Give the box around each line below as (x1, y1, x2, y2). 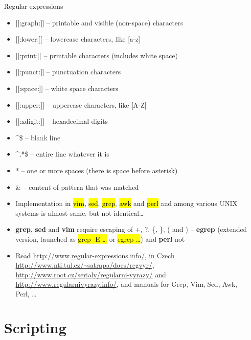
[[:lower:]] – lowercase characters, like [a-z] (15, 34, 140, 44)
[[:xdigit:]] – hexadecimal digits (15, 116, 108, 126)
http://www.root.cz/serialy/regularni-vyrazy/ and (15, 269, 166, 279)
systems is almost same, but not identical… (15, 207, 144, 218)
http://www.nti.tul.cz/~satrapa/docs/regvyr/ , (15, 260, 154, 270)
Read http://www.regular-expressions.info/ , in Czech (15, 250, 175, 260)
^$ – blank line (15, 132, 61, 142)
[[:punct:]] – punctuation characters (15, 67, 121, 77)
